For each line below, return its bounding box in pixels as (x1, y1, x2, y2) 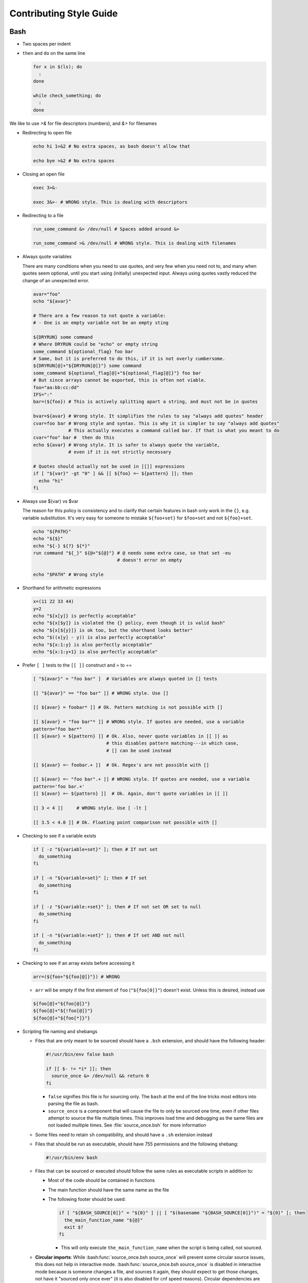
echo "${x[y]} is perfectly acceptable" (33, 613, 136, 618)
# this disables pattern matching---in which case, (106, 741, 239, 746)
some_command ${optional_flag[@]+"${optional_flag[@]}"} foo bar (33, 370, 201, 376)
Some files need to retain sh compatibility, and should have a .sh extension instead (35, 1132, 213, 1138)
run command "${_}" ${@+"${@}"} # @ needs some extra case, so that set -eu (33, 550, 231, 556)
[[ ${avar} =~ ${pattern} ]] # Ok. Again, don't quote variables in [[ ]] (33, 791, 228, 796)
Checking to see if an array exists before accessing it (22, 960, 135, 966)
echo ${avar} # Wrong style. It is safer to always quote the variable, (33, 442, 220, 448)
